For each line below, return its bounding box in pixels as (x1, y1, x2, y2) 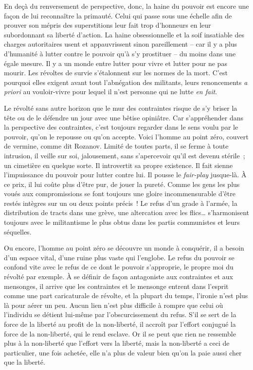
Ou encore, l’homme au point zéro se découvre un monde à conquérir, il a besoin (4, 243, 244, 253)
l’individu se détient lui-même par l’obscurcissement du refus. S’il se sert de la (4, 309, 236, 320)
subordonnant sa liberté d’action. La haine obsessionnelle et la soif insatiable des (4, 29, 245, 39)
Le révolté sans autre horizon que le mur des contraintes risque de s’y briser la (4, 102, 237, 113)
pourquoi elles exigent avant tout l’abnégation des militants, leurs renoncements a (4, 77, 248, 87)
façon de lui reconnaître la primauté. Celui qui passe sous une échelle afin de (4, 10, 232, 20)
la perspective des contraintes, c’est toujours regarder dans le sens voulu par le (4, 122, 238, 132)
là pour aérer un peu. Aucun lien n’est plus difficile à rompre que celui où (4, 300, 223, 310)
